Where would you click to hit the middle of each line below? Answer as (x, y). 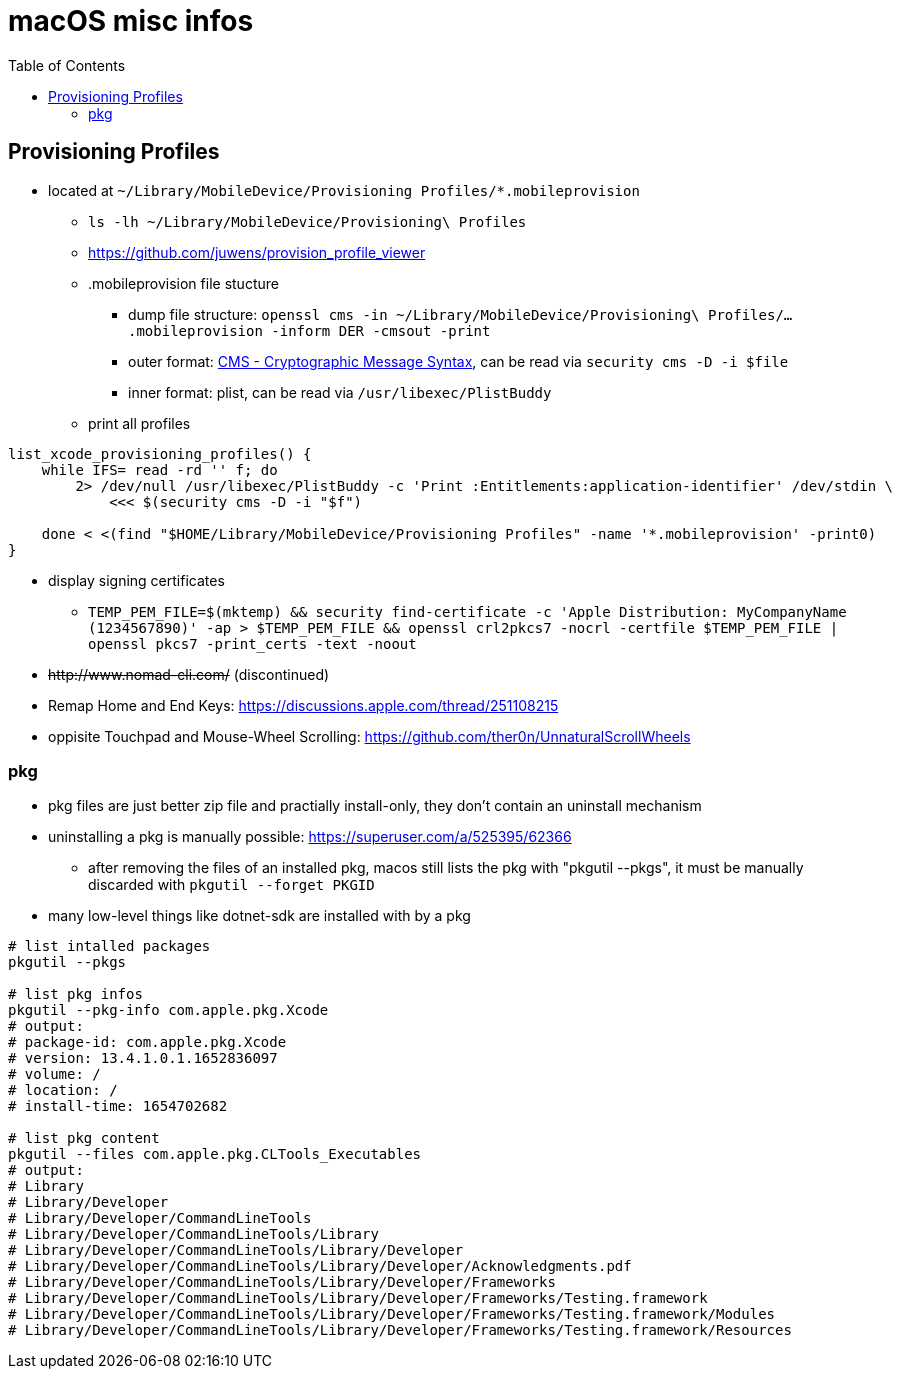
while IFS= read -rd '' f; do (159, 469)
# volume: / (54, 1074)
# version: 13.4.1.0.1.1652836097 (143, 1058)
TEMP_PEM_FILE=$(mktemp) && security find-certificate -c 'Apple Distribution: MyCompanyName (467, 611)
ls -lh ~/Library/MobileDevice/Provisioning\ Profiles (307, 221)
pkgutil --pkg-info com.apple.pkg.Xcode (168, 1010)
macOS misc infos (131, 21)
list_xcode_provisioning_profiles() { (160, 453)
